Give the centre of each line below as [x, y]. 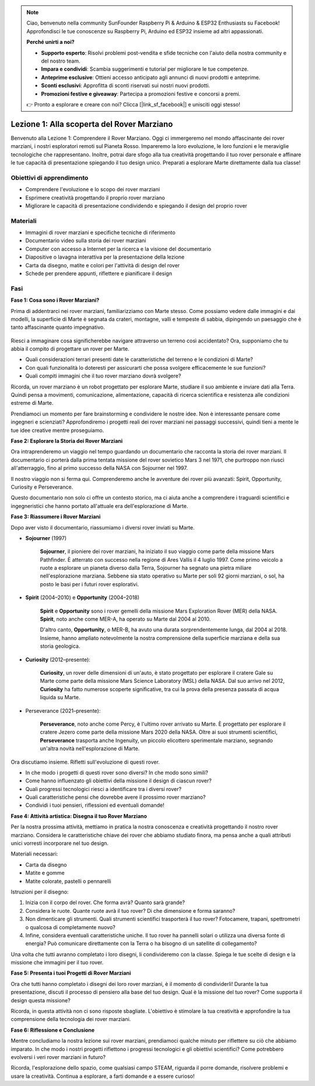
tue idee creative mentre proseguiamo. [57, 430]
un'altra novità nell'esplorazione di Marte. [90, 748]
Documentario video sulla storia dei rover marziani [86, 240]
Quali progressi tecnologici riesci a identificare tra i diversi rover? [104, 789]
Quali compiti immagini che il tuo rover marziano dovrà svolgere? [103, 376]
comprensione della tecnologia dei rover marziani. [71, 1019]
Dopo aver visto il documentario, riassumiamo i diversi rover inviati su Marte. [103, 527]
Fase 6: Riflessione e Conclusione [53, 1030]
